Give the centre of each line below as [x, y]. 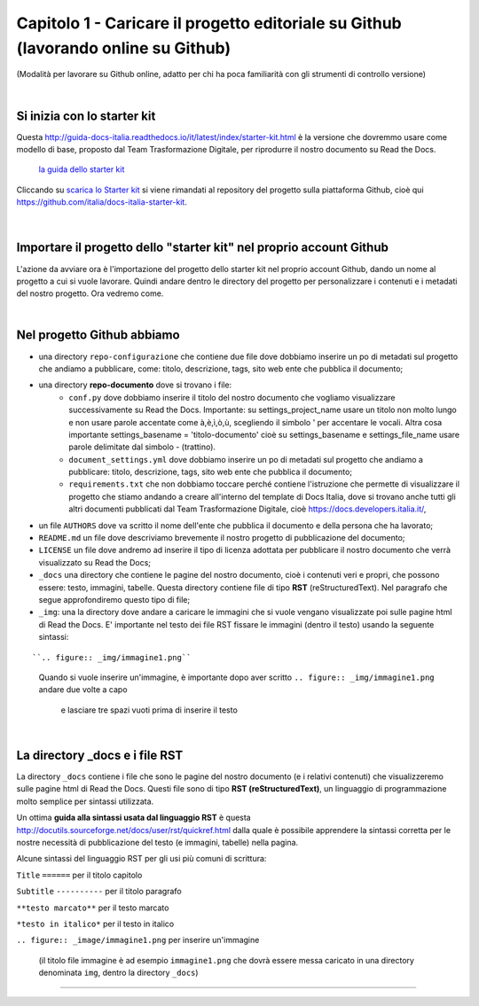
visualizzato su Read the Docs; [94, 562]
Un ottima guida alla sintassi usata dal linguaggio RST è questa [134, 818]
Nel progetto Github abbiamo [98, 335]
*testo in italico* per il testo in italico [95, 924]
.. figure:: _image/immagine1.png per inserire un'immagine [138, 940]
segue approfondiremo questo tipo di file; [114, 600]
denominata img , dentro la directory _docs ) [118, 973]
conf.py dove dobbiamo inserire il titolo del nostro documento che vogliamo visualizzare [232, 397]
